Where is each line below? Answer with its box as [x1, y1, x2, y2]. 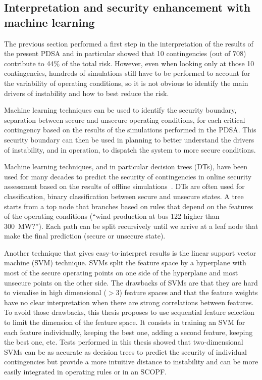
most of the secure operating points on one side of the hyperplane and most [4, 267, 238, 278]
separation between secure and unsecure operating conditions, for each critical [4, 114, 245, 125]
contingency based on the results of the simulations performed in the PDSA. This [4, 124, 256, 135]
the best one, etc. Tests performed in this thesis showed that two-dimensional [4, 337, 243, 347]
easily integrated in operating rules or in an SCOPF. [4, 366, 167, 376]
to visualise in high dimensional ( [4, 287, 107, 298]
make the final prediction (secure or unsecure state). [4, 230, 166, 241]
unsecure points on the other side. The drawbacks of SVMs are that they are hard [4, 277, 258, 288]
